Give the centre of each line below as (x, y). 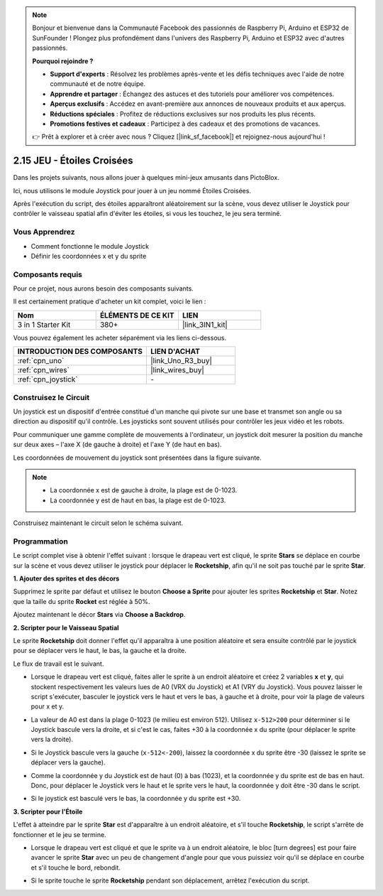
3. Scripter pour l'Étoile (48, 811)
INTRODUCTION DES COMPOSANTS (80, 352)
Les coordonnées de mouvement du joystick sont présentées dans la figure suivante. (137, 458)
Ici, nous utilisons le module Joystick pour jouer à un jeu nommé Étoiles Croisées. (132, 190)
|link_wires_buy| (177, 370)
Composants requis (48, 274)
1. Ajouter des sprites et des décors (66, 578)
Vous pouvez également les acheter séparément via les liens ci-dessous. (120, 338)
